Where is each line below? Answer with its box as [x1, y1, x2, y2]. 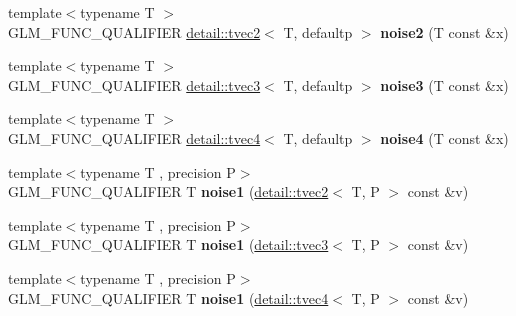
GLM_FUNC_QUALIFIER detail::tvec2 [8, 21, 261, 42]
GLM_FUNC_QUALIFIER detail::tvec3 [8, 74, 261, 95]
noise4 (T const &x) [380, 127, 509, 148]
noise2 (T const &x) [380, 21, 509, 42]
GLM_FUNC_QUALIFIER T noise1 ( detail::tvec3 [8, 234, 329, 255]
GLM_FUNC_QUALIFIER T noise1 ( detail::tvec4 [8, 287, 329, 308]
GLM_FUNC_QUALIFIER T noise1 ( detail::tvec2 [8, 181, 329, 202]
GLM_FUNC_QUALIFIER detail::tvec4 [8, 127, 261, 148]
